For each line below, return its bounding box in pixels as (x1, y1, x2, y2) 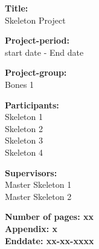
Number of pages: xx (5, 210, 94, 223)
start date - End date (5, 45, 84, 58)
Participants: (5, 98, 59, 111)
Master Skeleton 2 (5, 190, 72, 202)
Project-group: (5, 66, 67, 79)
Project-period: (5, 34, 69, 47)
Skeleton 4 (5, 145, 43, 158)
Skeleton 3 (5, 134, 43, 147)
